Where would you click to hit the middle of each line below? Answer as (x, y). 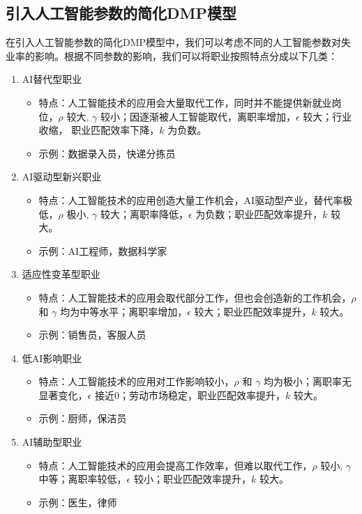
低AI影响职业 (52, 358)
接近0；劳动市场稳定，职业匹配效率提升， (190, 395)
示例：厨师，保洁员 (83, 418)
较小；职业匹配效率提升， (192, 479)
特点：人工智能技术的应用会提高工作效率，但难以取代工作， (175, 465)
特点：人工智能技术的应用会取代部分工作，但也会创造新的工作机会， (195, 297)
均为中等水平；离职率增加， (124, 311)
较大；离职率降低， (144, 213)
